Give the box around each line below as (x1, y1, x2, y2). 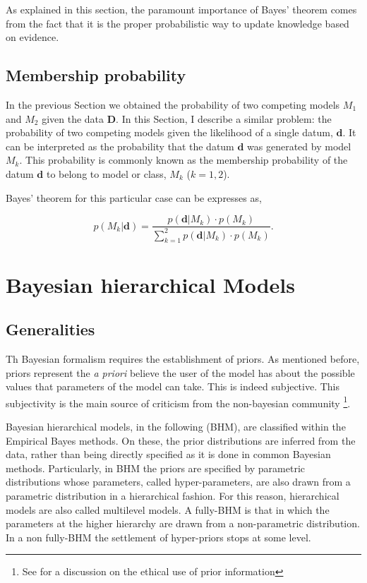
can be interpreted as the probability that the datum (6, 138, 234, 153)
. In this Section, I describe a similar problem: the (116, 111, 332, 126)
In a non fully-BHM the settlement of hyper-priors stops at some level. (6, 529, 311, 544)
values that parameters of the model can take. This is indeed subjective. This (6, 379, 340, 394)
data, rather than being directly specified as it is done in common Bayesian (6, 447, 331, 462)
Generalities (6, 318, 95, 340)
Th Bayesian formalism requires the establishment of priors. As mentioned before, (6, 351, 360, 366)
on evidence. (6, 30, 59, 44)
